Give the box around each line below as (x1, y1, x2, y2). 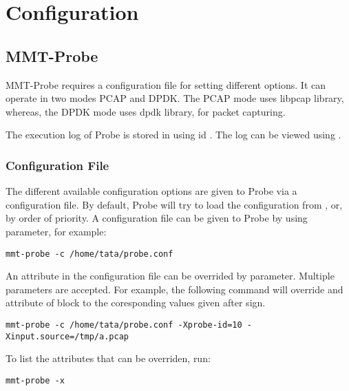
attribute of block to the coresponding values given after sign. (6, 295, 266, 310)
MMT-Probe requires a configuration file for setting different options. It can (6, 77, 326, 92)
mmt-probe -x (6, 375, 65, 385)
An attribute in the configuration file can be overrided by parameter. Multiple (6, 268, 335, 283)
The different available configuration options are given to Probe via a (6, 184, 297, 198)
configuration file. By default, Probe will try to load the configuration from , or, (6, 197, 343, 211)
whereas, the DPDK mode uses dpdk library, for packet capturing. (6, 104, 286, 118)
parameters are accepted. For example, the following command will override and (6, 282, 343, 296)
